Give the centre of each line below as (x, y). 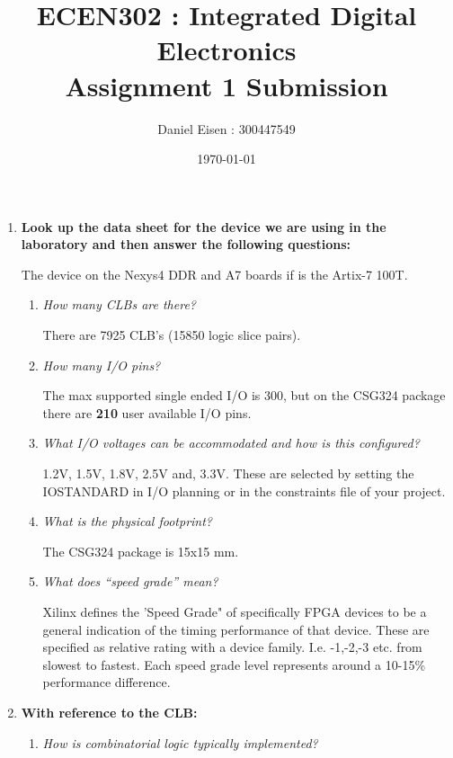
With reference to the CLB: (109, 712)
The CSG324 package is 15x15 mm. (141, 551)
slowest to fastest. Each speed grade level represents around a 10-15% (234, 664)
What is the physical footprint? (128, 521)
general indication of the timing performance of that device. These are (236, 629)
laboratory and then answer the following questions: (186, 244)
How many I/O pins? (102, 365)
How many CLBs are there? (119, 304)
